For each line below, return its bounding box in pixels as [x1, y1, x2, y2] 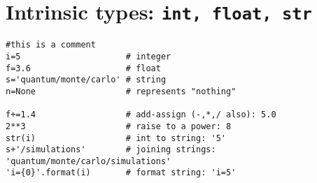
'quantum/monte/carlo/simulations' [6, 156, 171, 166]
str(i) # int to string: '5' [6, 133, 226, 143]
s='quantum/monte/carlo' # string [6, 75, 167, 85]
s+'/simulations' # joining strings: [6, 145, 216, 155]
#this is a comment [6, 40, 96, 50]
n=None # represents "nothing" [6, 86, 237, 96]
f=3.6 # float [6, 63, 161, 73]
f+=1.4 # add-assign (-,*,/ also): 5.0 [6, 110, 276, 120]
